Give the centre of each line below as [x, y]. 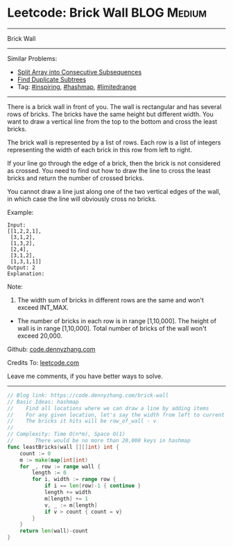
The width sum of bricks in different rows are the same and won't [111, 300]
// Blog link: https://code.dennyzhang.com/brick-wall [88, 395]
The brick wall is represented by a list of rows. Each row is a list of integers [114, 142]
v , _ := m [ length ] [71, 505]
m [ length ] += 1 [66, 498]
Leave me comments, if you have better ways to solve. [85, 376]
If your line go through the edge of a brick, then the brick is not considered [114, 163]
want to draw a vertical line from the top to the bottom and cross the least [112, 121]
